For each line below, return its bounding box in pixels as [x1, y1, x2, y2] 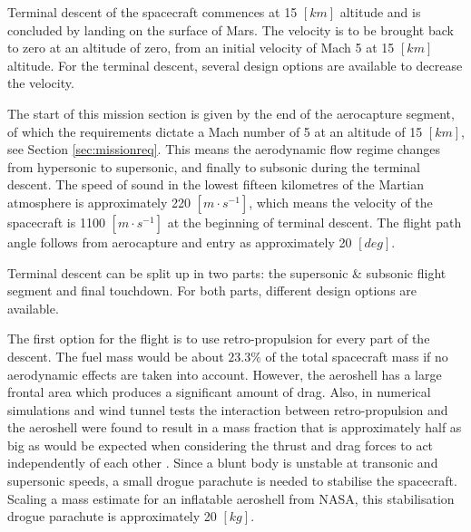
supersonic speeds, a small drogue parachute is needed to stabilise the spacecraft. [7, 471, 457, 490]
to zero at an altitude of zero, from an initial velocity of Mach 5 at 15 [7, 38, 395, 57]
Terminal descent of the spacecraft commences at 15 [7, 3, 298, 21]
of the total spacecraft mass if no [265, 346, 448, 365]
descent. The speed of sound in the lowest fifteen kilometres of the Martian [7, 175, 424, 194]
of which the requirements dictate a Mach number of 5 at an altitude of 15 [7, 121, 423, 140]
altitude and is [339, 3, 421, 21]
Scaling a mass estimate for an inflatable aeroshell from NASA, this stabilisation [7, 488, 455, 508]
